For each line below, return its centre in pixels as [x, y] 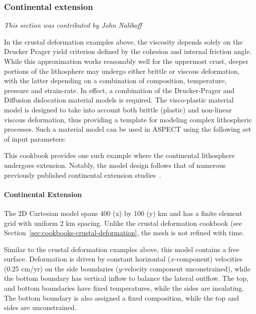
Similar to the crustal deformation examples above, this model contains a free [122, 249]
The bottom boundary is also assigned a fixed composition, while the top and [122, 297]
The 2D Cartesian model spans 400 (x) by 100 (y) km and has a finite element [123, 213]
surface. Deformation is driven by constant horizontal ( [87, 259]
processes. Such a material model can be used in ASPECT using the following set [128, 129]
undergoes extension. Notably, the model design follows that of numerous [115, 165]
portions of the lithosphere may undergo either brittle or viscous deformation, [122, 71]
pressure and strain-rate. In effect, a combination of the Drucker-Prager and [119, 90]
